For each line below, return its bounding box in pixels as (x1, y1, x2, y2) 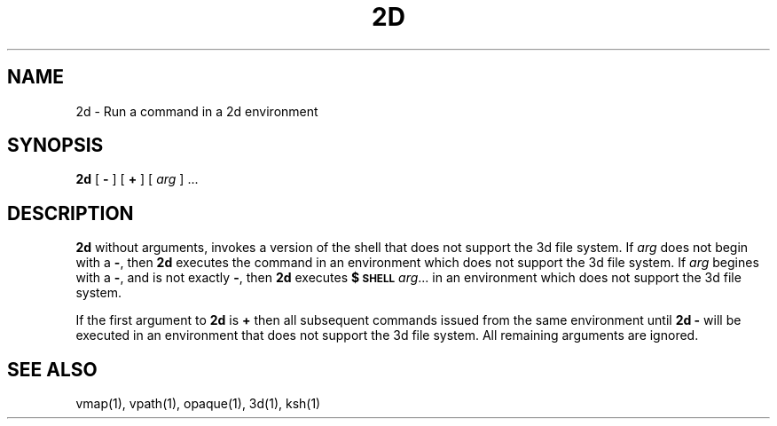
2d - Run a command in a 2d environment (75, 103, 318, 119)
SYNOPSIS (7, 134, 104, 157)
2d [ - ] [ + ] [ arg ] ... (75, 171, 199, 187)
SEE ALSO (7, 358, 98, 381)
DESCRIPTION (7, 201, 134, 225)
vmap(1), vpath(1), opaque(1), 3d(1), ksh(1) (75, 396, 321, 412)
